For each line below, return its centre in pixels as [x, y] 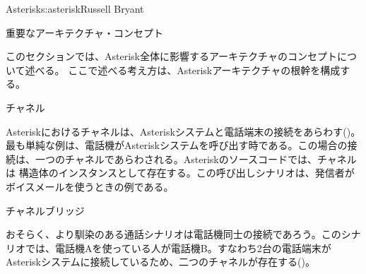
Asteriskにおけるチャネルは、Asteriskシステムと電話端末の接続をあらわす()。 [183, 131]
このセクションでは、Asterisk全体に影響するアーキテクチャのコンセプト [171, 56]
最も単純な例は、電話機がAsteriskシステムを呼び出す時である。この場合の [177, 145]
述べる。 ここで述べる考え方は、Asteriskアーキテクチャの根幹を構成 [183, 70]
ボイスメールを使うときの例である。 [90, 186]
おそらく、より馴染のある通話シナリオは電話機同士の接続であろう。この [173, 234]
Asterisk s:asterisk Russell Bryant [75, 8]
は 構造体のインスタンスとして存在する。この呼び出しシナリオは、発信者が [180, 173]
